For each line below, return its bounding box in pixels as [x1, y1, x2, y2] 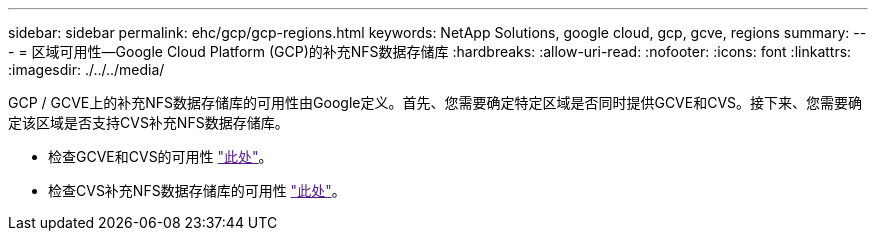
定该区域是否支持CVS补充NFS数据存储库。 [8, 114, 289, 131]
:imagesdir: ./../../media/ [8, 61, 165, 78]
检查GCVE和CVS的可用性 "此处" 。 [48, 148, 273, 165]
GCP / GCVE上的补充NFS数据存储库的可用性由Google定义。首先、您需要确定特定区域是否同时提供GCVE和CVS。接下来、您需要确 [8, 94, 863, 111]
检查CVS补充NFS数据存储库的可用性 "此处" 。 [48, 182, 346, 199]
